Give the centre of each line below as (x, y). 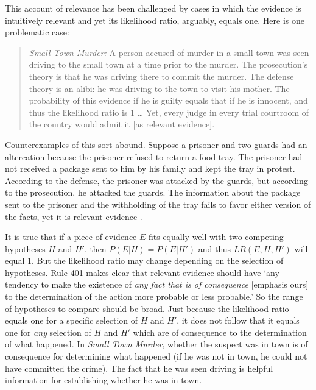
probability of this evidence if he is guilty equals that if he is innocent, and (168, 100)
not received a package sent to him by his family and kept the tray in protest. (150, 168)
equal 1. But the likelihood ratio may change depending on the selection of (144, 261)
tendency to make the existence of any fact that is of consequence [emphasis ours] (157, 284)
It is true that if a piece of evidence (71, 237)
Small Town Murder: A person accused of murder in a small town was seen (169, 52)
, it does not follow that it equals (238, 320)
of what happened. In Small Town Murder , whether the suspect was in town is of (156, 344)
